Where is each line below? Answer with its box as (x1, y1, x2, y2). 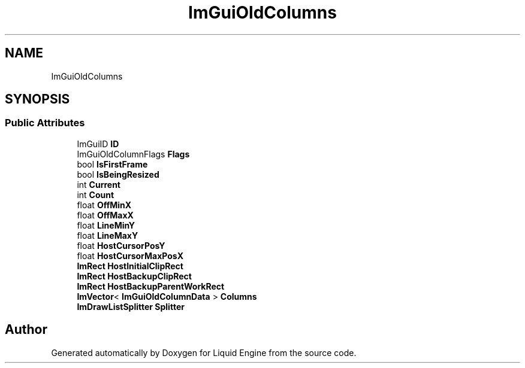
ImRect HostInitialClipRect (77, 260, 183, 271)
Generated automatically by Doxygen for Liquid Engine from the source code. (51, 347, 357, 358)
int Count (77, 189, 114, 200)
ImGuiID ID (77, 138, 119, 149)
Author (5, 322, 47, 337)
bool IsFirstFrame (77, 159, 148, 169)
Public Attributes (5, 117, 85, 129)
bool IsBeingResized (77, 169, 159, 180)
